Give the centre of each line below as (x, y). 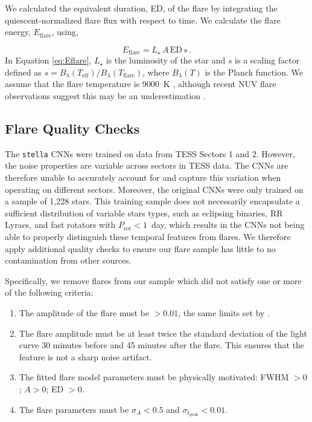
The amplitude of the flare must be (84, 313)
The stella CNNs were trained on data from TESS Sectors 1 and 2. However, (150, 153)
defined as (23, 72)
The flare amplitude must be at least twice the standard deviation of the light (163, 333)
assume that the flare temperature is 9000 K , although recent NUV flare (141, 84)
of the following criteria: (49, 292)
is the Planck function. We (254, 72)
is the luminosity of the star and (166, 60)
